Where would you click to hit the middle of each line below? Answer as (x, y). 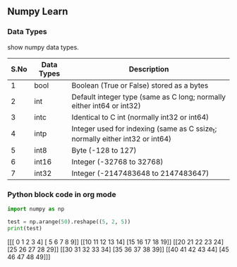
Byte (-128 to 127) (104, 150)
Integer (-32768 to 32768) (117, 162)
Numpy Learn (38, 12)
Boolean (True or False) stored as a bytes (140, 85)
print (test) (25, 228)
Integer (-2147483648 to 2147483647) (140, 173)
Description (149, 69)
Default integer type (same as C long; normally (149, 97)
